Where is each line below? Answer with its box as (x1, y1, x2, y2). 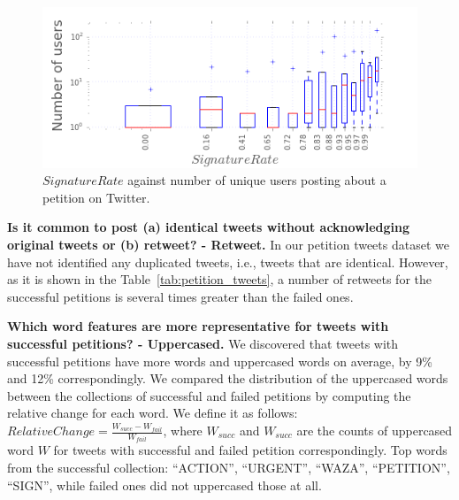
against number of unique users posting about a (127, 171, 386, 189)
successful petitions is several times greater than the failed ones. (7, 287, 354, 305)
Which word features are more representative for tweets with (7, 317, 389, 335)
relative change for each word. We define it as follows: (7, 404, 298, 422)
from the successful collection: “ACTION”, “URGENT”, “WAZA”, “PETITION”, (7, 458, 450, 477)
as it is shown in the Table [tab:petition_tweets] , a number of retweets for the (7, 270, 432, 288)
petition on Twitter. (42, 188, 150, 206)
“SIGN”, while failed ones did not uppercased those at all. (7, 475, 322, 494)
